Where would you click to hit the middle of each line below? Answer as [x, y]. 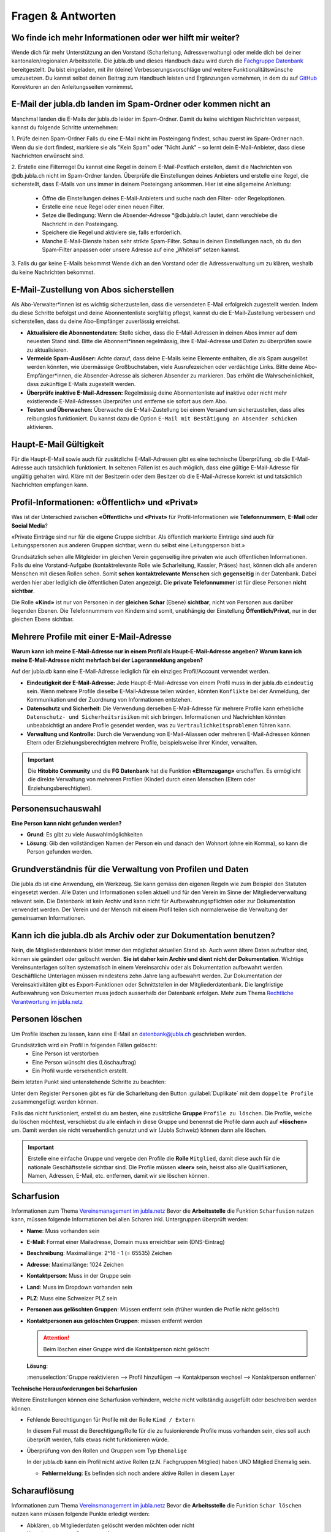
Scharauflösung [43, 1491]
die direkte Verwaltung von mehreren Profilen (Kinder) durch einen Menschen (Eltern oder [142, 779]
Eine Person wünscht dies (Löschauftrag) [84, 1062]
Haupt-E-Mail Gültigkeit [58, 444]
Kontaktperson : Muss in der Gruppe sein [79, 1276]
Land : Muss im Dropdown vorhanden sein [80, 1287]
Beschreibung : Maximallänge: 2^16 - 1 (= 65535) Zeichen [99, 1253]
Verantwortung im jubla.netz [47, 1001]
